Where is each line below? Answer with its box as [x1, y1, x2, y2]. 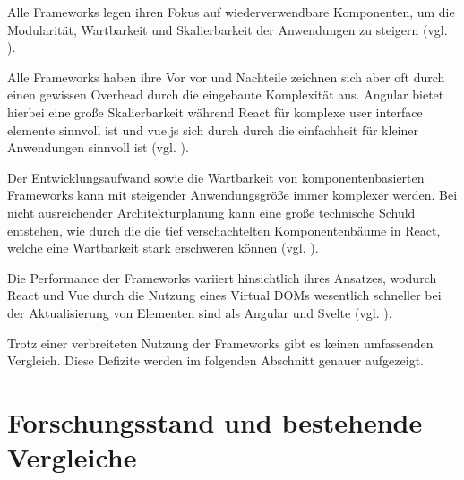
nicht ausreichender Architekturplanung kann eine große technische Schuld [7, 202, 416, 221]
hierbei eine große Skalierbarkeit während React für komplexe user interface [7, 102, 423, 121]
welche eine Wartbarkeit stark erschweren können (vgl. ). [7, 238, 319, 257]
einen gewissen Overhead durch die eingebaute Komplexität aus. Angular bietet [7, 85, 444, 104]
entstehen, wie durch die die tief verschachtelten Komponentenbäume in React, [7, 220, 441, 239]
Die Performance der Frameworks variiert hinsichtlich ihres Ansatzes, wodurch [7, 268, 437, 287]
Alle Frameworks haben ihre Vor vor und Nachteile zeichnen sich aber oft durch [7, 67, 445, 86]
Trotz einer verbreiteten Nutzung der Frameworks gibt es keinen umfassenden [7, 333, 434, 352]
